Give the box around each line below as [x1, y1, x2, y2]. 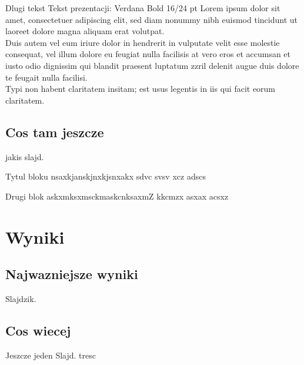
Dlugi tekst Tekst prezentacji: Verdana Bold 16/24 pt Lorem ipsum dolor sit [5, 2, 280, 14]
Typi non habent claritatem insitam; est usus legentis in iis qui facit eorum [5, 82, 276, 95]
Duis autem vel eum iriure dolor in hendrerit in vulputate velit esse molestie [5, 36, 280, 48]
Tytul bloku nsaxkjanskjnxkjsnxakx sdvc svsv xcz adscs [5, 170, 206, 182]
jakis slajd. [5, 150, 44, 162]
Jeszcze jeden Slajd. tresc [5, 349, 96, 361]
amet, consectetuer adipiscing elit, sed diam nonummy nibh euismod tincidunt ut [5, 13, 298, 25]
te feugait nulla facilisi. [5, 71, 88, 83]
